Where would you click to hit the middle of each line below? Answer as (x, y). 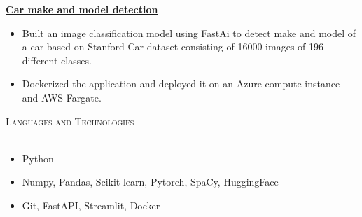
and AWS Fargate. (62, 97)
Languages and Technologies (70, 121)
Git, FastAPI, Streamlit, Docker (91, 205)
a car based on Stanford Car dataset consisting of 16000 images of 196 (173, 47)
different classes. (57, 60)
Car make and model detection (82, 9)
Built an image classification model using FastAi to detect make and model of (189, 33)
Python (38, 158)
